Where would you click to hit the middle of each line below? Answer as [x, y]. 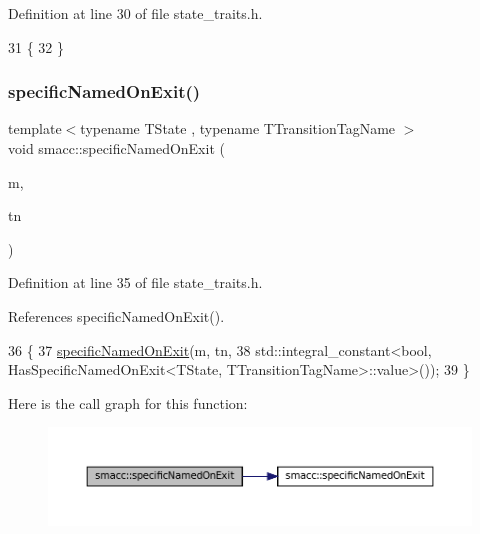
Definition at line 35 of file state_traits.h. [135, 282]
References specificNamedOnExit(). [116, 315]
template [35, 128]
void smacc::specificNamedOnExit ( [116, 148]
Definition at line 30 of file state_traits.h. [135, 13]
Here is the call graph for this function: [128, 402]
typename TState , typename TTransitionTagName [238, 128]
